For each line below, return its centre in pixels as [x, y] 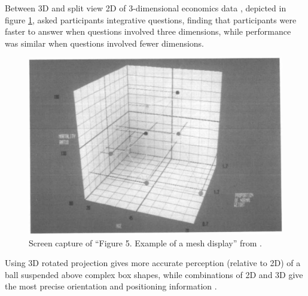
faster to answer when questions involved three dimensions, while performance [148, 31]
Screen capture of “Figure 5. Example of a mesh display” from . [145, 242]
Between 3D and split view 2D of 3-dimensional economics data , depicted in [146, 8]
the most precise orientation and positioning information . [111, 286]
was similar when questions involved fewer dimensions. [105, 43]
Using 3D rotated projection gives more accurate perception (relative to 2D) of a [153, 263]
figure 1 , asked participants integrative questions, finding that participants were [151, 19]
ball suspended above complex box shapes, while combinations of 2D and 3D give [154, 274]
